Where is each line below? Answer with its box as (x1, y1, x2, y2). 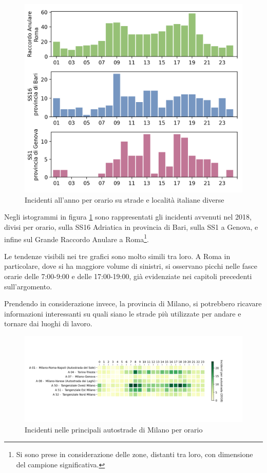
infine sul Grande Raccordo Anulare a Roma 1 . (4, 232, 149, 244)
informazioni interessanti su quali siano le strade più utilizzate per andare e (4, 308, 241, 319)
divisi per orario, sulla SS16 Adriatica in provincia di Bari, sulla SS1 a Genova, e (4, 222, 258, 232)
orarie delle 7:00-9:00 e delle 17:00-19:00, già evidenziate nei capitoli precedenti (4, 271, 252, 282)
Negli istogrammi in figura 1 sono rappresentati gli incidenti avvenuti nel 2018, (4, 211, 252, 222)
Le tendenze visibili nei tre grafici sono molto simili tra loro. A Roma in (4, 250, 231, 261)
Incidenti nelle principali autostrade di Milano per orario (25, 424, 203, 435)
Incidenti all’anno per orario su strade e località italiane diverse (25, 194, 224, 205)
